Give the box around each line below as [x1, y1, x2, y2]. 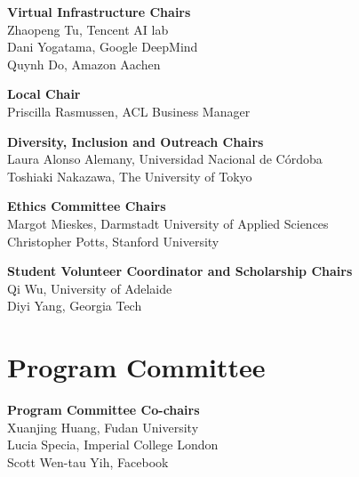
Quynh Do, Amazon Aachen [7, 54, 161, 73]
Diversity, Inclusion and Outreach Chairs [7, 132, 264, 150]
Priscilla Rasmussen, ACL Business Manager [7, 101, 251, 120]
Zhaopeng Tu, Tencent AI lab [7, 20, 169, 38]
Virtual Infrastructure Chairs [7, 3, 191, 20]
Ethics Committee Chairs [7, 197, 166, 215]
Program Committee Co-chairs [7, 400, 200, 419]
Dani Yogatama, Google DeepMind [7, 37, 198, 56]
